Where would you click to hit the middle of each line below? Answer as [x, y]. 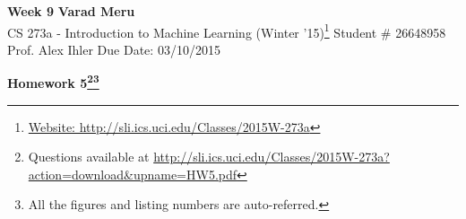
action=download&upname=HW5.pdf [133, 174]
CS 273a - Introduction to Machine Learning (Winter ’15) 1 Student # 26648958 [227, 31]
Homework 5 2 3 [53, 82]
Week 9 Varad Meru [71, 11]
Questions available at [89, 157]
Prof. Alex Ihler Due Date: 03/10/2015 [114, 49]
